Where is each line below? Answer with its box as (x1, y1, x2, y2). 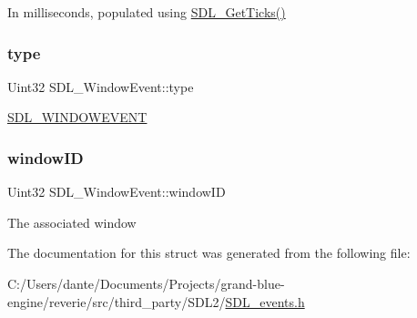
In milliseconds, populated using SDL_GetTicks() (7, 3, 286, 21)
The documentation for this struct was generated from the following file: (7, 243, 411, 262)
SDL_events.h (225, 292, 305, 311)
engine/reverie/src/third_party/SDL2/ (7, 292, 226, 311)
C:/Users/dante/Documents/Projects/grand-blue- (7, 274, 285, 292)
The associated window (7, 212, 137, 231)
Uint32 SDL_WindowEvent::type (7, 77, 194, 96)
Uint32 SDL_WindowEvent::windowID (7, 182, 226, 201)
